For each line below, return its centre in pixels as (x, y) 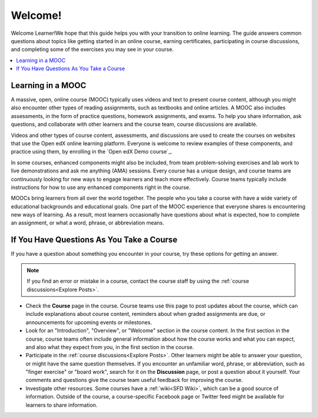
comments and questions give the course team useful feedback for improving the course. (134, 380)
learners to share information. (62, 405)
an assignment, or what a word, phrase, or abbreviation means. (87, 223)
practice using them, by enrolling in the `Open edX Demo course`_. (92, 152)
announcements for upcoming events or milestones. (89, 322)
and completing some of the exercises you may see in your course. (92, 50)
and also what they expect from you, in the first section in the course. (110, 347)
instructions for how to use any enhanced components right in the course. (101, 187)
